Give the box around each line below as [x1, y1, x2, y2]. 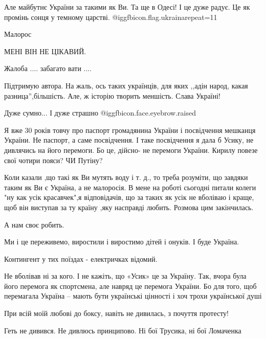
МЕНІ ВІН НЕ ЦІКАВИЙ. [4, 46, 86, 56]
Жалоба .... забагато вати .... [4, 63, 92, 74]
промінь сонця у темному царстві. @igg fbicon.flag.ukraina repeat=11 [4, 11, 217, 22]
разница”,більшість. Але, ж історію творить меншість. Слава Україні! [4, 90, 221, 101]
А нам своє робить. [4, 219, 64, 230]
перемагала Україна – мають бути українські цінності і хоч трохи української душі [4, 290, 262, 301]
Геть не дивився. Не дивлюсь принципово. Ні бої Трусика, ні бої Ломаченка [4, 325, 241, 335]
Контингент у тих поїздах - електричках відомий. [4, 253, 158, 264]
